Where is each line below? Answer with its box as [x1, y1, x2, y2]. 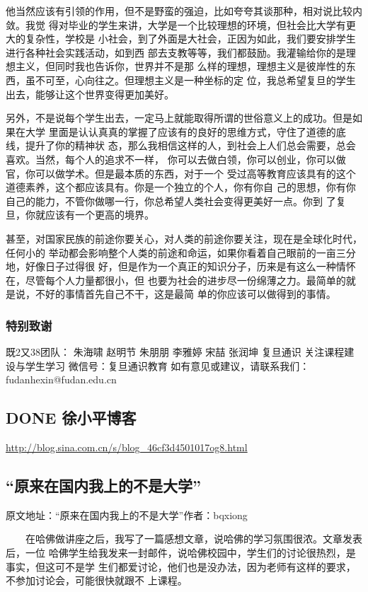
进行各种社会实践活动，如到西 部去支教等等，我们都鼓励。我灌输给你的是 [6, 45, 346, 59]
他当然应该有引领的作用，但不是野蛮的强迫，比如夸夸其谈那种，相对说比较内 [6, 4, 362, 18]
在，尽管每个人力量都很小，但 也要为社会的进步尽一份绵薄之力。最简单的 [6, 272, 346, 287]
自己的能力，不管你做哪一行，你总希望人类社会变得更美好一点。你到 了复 [6, 193, 346, 208]
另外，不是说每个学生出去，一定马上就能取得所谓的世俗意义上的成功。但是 [6, 110, 352, 125]
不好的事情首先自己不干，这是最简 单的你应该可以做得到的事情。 [35, 286, 336, 301]
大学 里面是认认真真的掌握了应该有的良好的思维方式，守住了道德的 [25, 124, 336, 139]
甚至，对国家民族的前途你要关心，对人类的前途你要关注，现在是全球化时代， [6, 231, 362, 245]
